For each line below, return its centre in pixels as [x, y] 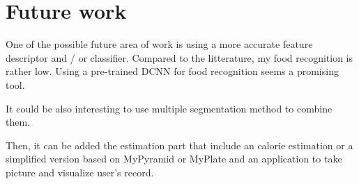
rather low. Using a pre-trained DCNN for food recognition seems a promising [172, 71]
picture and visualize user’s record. [80, 172]
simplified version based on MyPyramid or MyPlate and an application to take [174, 159]
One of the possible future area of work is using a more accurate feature [159, 44]
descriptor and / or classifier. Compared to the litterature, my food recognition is [179, 57]
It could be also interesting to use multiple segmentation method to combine [169, 108]
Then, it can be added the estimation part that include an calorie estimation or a [179, 145]
